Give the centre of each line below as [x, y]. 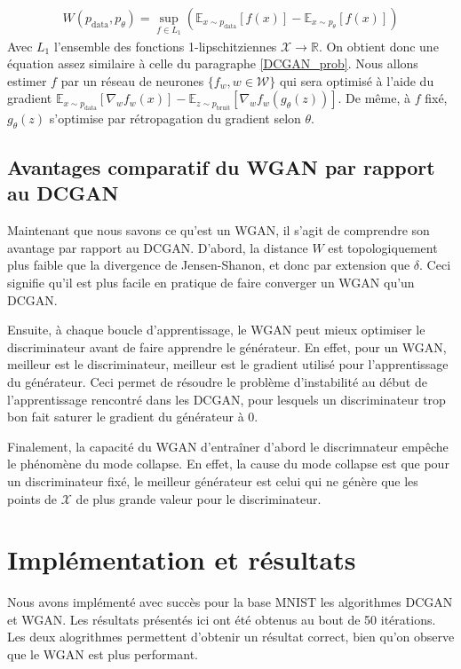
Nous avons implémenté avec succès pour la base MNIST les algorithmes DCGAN [230, 602]
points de [32, 498]
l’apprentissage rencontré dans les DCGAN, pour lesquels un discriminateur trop [227, 399]
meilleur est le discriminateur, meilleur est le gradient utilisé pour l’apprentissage [228, 364]
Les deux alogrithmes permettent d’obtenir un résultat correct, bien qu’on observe [231, 637]
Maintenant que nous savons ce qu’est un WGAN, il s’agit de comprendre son [219, 230]
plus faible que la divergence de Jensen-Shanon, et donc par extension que [209, 265]
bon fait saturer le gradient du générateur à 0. [133, 417]
